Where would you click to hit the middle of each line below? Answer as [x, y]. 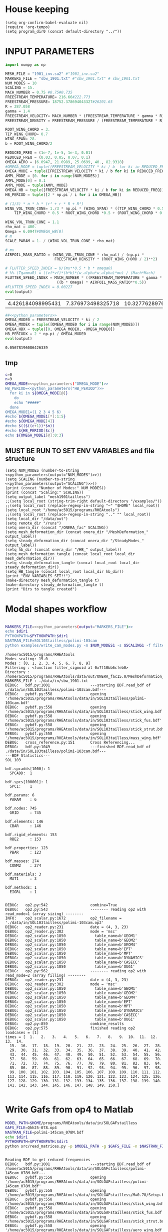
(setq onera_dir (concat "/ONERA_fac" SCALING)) [57, 528]
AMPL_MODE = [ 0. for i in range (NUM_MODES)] [52, 176]
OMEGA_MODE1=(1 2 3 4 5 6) [33, 412]
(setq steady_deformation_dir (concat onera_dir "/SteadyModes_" [74, 541]
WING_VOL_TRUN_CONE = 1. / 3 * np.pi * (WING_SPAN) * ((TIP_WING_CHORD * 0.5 [85, 209]
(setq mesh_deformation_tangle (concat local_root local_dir [70, 554]
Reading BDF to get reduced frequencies [48, 1160]
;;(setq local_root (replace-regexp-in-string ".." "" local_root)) [78, 514]
